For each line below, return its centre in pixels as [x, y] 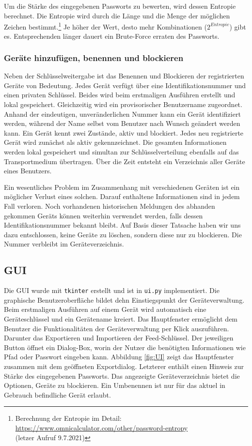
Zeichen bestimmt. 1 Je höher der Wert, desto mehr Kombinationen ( [105, 26]
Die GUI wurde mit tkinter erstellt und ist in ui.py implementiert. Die [112, 290]
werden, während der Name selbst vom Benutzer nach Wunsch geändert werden [122, 123]
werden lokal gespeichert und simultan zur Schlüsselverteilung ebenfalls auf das [121, 152]
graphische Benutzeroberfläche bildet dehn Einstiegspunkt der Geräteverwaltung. [124, 300]
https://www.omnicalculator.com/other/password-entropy [102, 427]
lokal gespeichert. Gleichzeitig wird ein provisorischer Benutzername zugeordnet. [123, 104]
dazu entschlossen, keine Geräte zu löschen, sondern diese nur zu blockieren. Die [123, 234]
